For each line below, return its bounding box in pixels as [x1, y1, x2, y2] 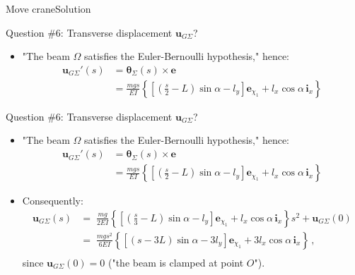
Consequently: [22, 193, 83, 208]
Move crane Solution [6, 1, 91, 16]
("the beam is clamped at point [107, 255, 244, 269]
